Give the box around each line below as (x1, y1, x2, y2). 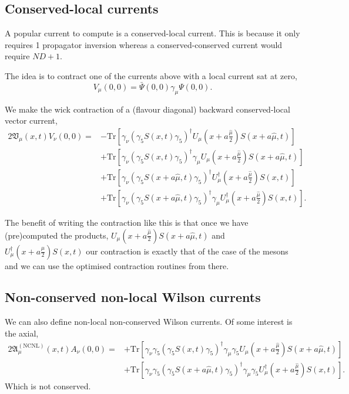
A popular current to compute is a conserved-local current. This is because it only (5, 27, 300, 39)
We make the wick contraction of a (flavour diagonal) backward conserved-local (5, 103, 290, 115)
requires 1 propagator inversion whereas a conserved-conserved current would (5, 38, 283, 50)
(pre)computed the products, (5, 229, 109, 241)
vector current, (5, 114, 58, 127)
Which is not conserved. (5, 379, 91, 392)
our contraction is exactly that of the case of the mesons (86, 244, 288, 257)
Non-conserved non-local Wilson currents (5, 288, 261, 306)
